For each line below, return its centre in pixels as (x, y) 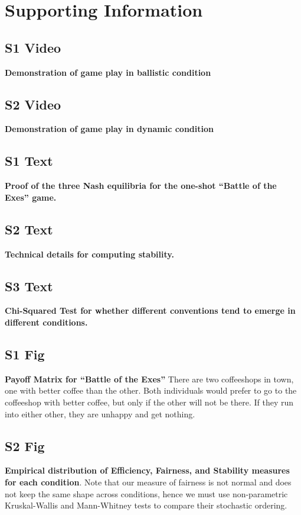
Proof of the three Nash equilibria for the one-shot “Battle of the (141, 186)
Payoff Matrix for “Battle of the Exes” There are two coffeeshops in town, (149, 379)
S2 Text (29, 229)
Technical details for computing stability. (89, 254)
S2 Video (33, 104)
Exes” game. (31, 197)
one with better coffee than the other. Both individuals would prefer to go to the (151, 390)
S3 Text (29, 286)
